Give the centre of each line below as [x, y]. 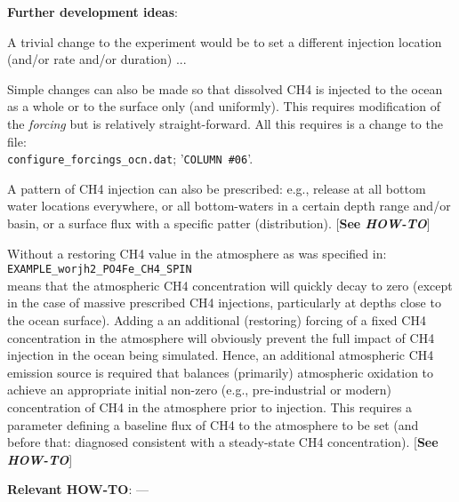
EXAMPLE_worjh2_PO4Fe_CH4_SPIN [100, 270]
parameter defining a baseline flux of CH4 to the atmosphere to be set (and [213, 424]
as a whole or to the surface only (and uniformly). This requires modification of [224, 106]
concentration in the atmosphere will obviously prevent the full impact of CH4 [221, 337]
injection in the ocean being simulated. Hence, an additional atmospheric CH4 [221, 355]
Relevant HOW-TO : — [78, 489]
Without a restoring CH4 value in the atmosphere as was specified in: [197, 253]
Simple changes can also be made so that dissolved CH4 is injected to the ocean [225, 88]
